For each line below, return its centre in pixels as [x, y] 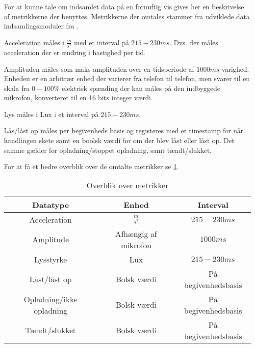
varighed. [235, 69]
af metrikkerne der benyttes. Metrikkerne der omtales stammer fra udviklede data [127, 16]
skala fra [17, 88]
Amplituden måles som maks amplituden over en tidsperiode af [99, 69]
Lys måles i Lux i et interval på [51, 114]
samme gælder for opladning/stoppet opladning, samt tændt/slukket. [108, 150]
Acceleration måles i [34, 42]
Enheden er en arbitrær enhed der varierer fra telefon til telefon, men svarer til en [127, 78]
